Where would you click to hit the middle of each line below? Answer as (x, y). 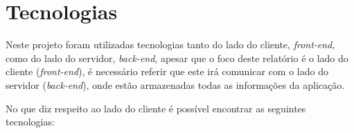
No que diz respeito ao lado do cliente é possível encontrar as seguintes (156, 108)
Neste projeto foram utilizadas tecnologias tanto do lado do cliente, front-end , (170, 44)
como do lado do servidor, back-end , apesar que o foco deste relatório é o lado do (177, 58)
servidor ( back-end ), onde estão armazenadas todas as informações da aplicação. (175, 84)
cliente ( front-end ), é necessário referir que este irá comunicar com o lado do (167, 71)
